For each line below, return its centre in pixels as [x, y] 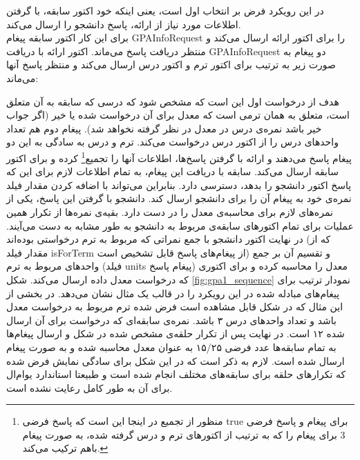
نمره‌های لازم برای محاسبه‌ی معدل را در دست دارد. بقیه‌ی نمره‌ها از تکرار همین [170, 211]
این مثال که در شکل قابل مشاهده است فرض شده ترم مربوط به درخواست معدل [175, 307]
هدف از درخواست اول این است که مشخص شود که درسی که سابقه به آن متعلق [173, 101]
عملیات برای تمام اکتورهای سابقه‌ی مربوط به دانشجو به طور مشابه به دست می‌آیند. [180, 225]
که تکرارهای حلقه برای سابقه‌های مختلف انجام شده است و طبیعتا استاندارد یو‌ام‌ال [176, 374]
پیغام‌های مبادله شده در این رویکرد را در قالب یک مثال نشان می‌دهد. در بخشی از [173, 293]
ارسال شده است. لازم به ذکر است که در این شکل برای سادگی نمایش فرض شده [176, 360]
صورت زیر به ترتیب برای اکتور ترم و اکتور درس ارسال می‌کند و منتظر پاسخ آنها [171, 64]
